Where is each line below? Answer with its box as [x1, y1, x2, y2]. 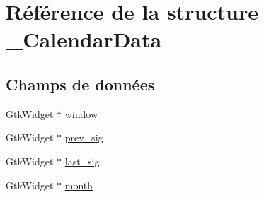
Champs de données [6, 73, 155, 95]
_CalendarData [6, 25, 162, 54]
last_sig [64, 153, 100, 168]
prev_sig [64, 130, 103, 145]
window [64, 106, 98, 121]
